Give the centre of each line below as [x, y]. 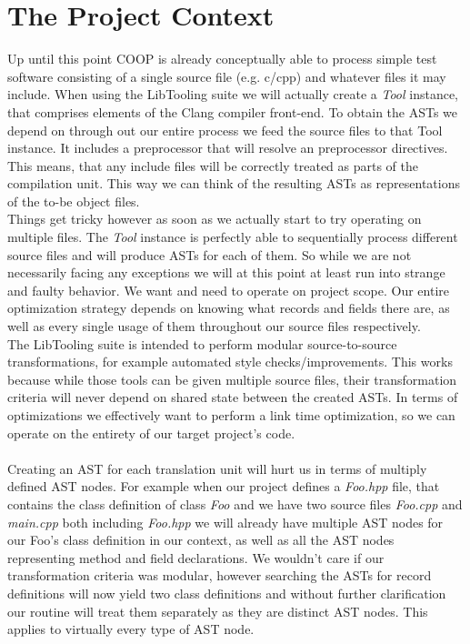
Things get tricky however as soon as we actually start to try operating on [215, 219]
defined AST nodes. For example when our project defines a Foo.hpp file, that [224, 486]
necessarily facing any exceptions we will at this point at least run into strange [226, 272]
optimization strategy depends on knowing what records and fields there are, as [229, 308]
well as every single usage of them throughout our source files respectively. [214, 326]
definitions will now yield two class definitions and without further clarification [227, 593]
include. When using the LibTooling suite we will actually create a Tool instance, [233, 94]
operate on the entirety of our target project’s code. [151, 433]
